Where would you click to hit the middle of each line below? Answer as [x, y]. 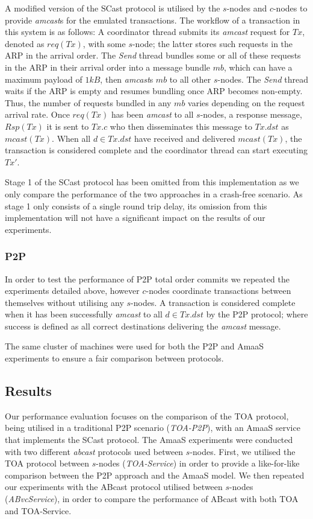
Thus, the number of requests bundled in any [88, 102]
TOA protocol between [47, 463]
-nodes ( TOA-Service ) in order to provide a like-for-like [198, 463]
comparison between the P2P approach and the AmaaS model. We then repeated [155, 475]
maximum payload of [44, 79]
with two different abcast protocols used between [94, 451]
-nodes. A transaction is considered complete [213, 302]
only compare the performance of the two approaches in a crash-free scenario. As [154, 193]
